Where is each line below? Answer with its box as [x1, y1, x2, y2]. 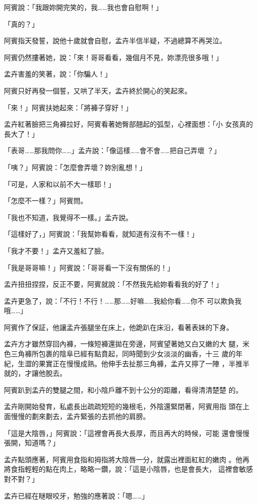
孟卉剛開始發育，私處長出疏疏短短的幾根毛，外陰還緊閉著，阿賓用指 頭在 [4, 401, 243, 412]
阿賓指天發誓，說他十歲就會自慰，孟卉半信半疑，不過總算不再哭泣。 [4, 35, 226, 46]
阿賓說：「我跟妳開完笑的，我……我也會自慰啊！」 [4, 2, 163, 12]
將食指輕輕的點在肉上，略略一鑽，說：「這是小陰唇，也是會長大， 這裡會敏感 [4, 464, 253, 474]
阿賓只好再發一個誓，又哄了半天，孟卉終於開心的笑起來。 [4, 85, 192, 95]
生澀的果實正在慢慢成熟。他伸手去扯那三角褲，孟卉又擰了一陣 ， [17, 358, 229, 368]
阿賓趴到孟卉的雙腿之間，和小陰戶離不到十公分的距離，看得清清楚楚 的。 [4, 384, 243, 395]
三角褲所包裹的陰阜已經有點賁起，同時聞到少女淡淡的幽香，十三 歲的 [10, 348, 236, 359]
